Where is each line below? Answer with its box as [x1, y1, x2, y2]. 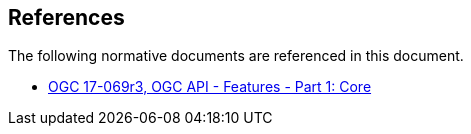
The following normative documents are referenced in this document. [8, 47, 464, 65]
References [8, 5, 125, 30]
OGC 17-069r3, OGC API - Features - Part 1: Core [48, 78, 372, 96]
